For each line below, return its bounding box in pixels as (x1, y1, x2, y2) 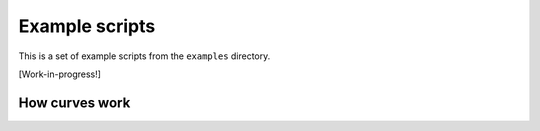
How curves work (18, 94, 131, 111)
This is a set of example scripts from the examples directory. (18, 50, 271, 62)
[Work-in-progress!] (18, 68, 102, 80)
